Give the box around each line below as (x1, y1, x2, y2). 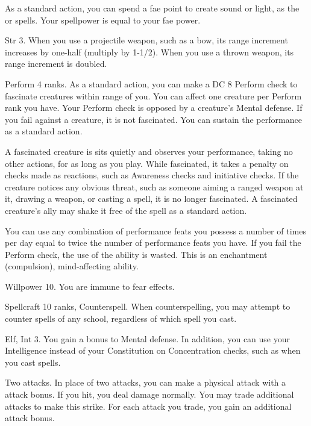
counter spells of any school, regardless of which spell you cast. (5, 312, 237, 325)
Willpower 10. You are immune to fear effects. (5, 280, 175, 292)
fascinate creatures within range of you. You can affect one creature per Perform (5, 89, 302, 102)
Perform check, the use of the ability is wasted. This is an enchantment (5, 248, 268, 260)
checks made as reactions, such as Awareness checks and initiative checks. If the (5, 169, 299, 181)
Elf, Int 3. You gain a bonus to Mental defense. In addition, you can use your (5, 332, 291, 345)
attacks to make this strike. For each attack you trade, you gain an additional (5, 399, 292, 412)
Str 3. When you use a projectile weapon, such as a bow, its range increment (5, 34, 288, 46)
